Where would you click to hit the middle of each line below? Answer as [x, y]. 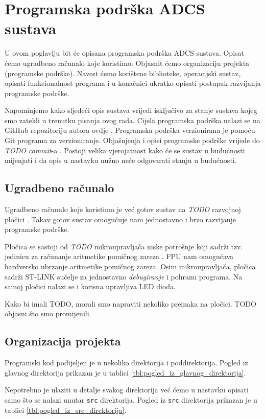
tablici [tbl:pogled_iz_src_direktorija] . [66, 410]
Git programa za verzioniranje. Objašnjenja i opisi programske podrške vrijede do [132, 140]
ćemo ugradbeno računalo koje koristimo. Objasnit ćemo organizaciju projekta [127, 63]
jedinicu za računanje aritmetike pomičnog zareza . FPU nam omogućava [119, 256]
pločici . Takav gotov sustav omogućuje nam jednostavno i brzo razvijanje [120, 219]
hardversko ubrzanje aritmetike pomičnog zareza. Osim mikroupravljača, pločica [130, 266]
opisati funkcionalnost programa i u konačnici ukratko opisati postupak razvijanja [133, 83]
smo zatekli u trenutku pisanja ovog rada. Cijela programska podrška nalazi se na [132, 120]
